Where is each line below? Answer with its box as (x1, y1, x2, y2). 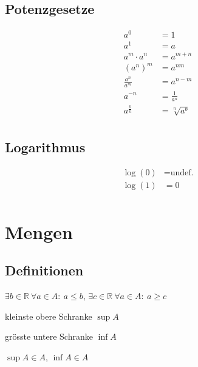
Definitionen (5, 261, 84, 280)
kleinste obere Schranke (5, 309, 92, 322)
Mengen (5, 219, 73, 244)
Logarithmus (5, 138, 86, 157)
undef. (170, 169, 194, 178)
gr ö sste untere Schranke (5, 330, 93, 343)
